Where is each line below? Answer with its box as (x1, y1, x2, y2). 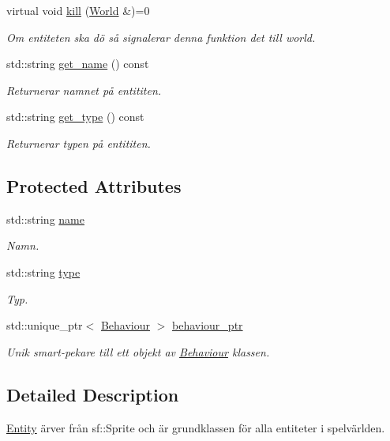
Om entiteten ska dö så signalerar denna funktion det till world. (6, 28, 316, 45)
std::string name (6, 210, 84, 227)
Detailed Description (6, 382, 179, 406)
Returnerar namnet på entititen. (6, 81, 162, 98)
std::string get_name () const (6, 55, 149, 72)
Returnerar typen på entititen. (6, 134, 151, 151)
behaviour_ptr (172, 317, 243, 334)
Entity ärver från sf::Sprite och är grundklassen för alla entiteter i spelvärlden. (6, 419, 385, 435)
